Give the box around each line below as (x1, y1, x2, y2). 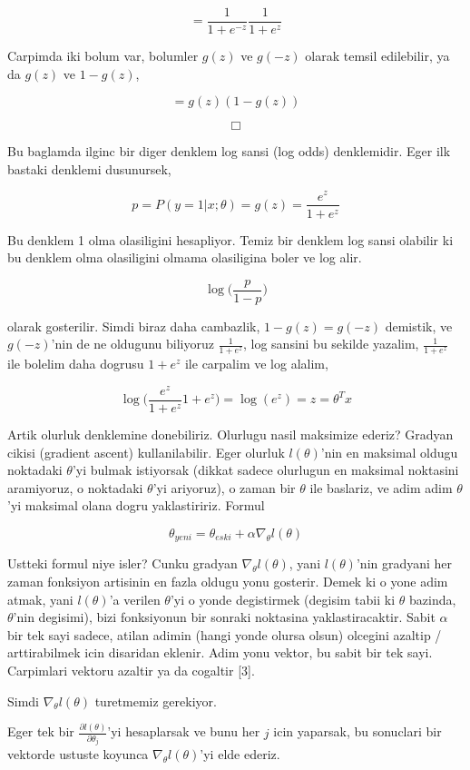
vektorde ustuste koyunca (7, 745, 149, 764)
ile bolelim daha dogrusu (7, 354, 144, 373)
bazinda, (408, 589, 456, 608)
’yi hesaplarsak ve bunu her (107, 722, 260, 741)
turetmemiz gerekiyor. (94, 691, 217, 710)
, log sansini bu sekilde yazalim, (242, 334, 419, 353)
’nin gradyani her (356, 554, 453, 573)
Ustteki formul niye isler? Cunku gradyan (7, 554, 238, 573)
